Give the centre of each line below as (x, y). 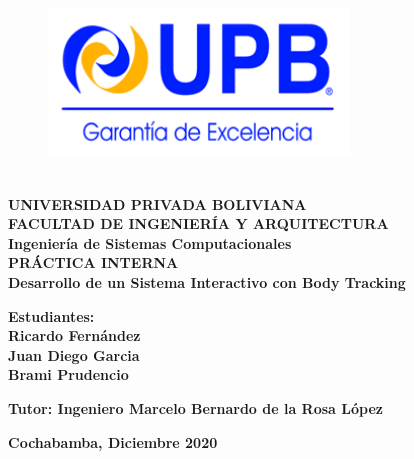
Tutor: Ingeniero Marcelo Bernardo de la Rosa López (195, 407)
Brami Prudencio (68, 374)
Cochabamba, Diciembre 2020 (113, 441)
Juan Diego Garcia (74, 354)
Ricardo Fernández (74, 335)
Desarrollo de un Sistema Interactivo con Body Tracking (207, 281)
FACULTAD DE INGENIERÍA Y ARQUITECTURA (198, 223)
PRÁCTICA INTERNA (93, 262)
